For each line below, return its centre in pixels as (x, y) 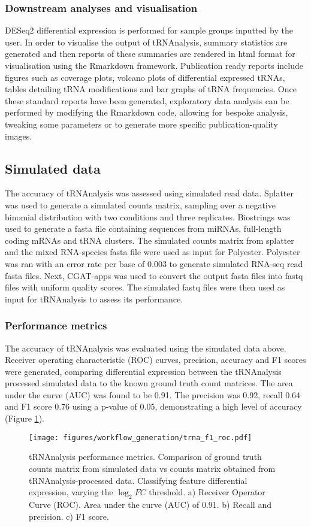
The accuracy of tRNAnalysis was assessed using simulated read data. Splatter (150, 193)
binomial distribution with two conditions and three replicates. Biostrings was (148, 216)
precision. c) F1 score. (69, 516)
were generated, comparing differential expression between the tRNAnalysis (143, 371)
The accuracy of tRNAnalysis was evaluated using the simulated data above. (146, 348)
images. (19, 136)
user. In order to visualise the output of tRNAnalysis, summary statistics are (146, 42)
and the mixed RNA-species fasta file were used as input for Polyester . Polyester (153, 252)
